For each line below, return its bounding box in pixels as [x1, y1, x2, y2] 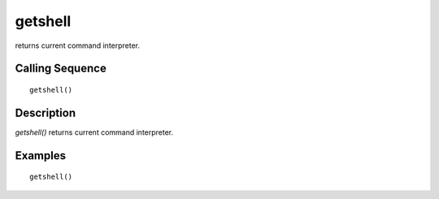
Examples [15, 149, 67, 162]
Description [15, 106, 76, 119]
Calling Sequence [15, 62, 107, 76]
